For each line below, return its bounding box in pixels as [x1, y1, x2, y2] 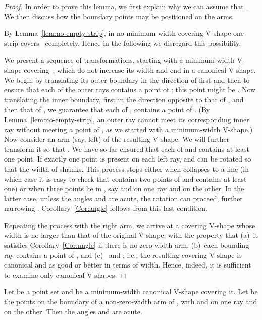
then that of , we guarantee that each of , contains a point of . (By [4, 104, 211, 115]
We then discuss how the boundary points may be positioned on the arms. [4, 11, 234, 21]
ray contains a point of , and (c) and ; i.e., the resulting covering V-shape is [4, 249, 242, 260]
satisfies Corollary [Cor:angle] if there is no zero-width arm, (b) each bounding [4, 240, 249, 250]
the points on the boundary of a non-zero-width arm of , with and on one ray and [4, 296, 257, 307]
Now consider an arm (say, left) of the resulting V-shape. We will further [4, 134, 230, 144]
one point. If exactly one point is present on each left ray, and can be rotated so [4, 153, 251, 164]
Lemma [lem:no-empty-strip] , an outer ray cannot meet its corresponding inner [4, 114, 249, 124]
